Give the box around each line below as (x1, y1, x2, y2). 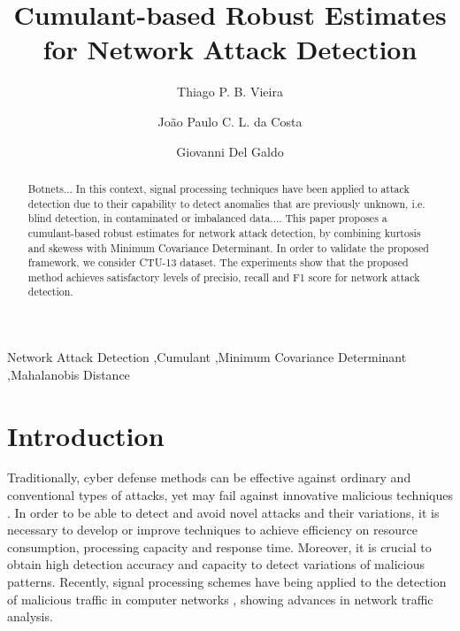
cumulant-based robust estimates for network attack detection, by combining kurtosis (27, 225, 421, 240)
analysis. (7, 607, 53, 626)
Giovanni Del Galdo (176, 142, 284, 160)
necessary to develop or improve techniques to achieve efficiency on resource (7, 520, 418, 539)
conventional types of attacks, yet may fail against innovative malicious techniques (7, 486, 453, 504)
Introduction (7, 417, 165, 453)
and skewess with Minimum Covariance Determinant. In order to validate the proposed (27, 240, 429, 255)
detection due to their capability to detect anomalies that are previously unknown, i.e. (27, 196, 425, 211)
